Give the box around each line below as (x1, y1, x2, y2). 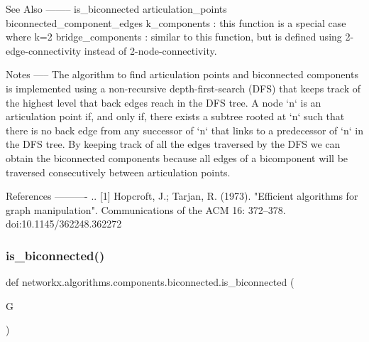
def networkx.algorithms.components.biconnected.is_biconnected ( (6, 274, 294, 289)
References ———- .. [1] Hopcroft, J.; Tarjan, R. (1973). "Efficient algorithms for (6, 188, 358, 203)
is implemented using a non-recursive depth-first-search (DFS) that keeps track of (6, 80, 360, 95)
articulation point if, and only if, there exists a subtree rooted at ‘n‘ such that (6, 109, 345, 124)
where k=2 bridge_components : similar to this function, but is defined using (6, 29, 342, 44)
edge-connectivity (6, 43, 82, 58)
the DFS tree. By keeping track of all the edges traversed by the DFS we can (6, 137, 341, 151)
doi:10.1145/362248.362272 (6, 216, 122, 231)
